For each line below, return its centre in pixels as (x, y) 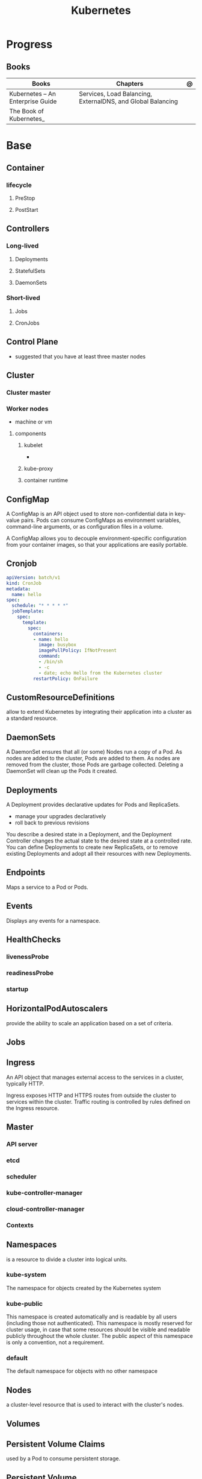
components (30, 434)
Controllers (28, 229)
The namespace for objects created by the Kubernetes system (84, 1288)
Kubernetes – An (32, 94)
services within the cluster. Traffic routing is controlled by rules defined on (98, 1101)
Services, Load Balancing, (115, 94)
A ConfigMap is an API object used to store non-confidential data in (90, 514)
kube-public (25, 1303)
